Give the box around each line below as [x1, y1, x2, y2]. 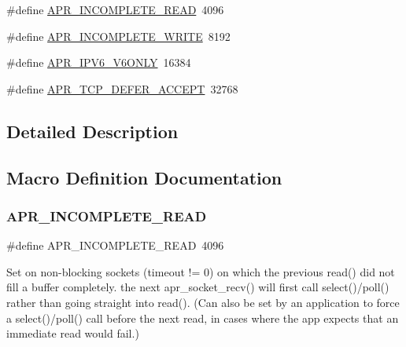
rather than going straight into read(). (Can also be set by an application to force [6, 294, 400, 310]
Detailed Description [6, 119, 179, 143]
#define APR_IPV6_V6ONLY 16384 [6, 54, 191, 71]
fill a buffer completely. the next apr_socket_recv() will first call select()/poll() [6, 279, 389, 295]
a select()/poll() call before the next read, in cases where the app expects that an [6, 309, 399, 326]
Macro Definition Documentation [6, 165, 282, 189]
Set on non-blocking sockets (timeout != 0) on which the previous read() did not [6, 263, 395, 279]
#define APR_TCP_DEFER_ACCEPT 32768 [6, 80, 238, 97]
